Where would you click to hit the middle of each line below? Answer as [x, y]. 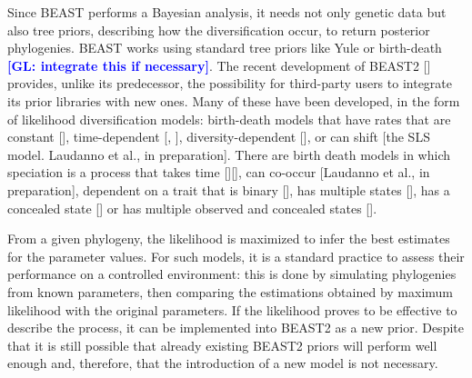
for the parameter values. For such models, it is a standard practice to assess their [236, 256]
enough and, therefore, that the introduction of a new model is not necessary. [223, 363]
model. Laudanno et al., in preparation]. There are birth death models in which [229, 154]
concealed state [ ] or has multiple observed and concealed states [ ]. [192, 208]
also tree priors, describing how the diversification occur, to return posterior [219, 30]
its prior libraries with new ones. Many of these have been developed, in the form [234, 100]
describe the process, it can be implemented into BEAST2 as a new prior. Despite [236, 328]
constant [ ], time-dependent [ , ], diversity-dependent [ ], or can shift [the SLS [219, 137]
